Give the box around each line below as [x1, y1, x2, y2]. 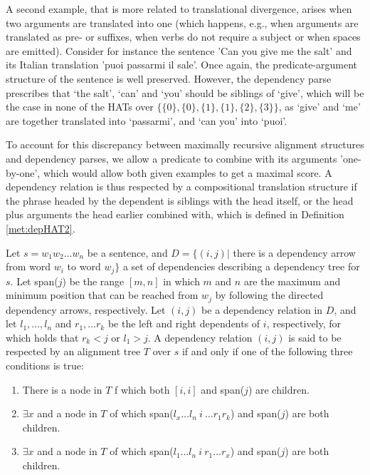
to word [67, 259, 101, 274]
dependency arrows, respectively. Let [6, 302, 166, 317]
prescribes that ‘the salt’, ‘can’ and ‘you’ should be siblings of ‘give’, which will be [6, 85, 364, 100]
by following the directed [215, 287, 324, 302]
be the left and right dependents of [107, 316, 260, 331]
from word [6, 259, 51, 274]
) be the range [62, 273, 125, 288]
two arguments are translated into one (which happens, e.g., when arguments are [6, 15, 359, 30]
